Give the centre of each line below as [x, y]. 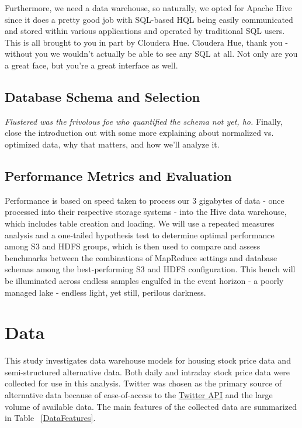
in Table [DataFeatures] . [50, 418]
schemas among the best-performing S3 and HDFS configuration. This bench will [150, 269]
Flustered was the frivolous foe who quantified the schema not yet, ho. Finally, [144, 121]
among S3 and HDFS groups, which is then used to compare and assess [133, 246]
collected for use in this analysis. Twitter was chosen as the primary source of [143, 383]
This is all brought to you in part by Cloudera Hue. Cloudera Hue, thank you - [146, 42]
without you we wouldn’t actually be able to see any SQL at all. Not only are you [151, 54]
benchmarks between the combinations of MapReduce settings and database [141, 257]
